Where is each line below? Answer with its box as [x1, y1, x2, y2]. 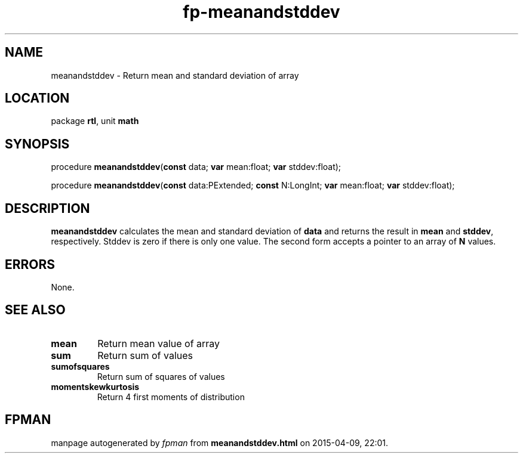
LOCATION [5, 91, 70, 106]
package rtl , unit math [51, 116, 139, 126]
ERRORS [5, 256, 56, 272]
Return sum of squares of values [97, 371, 225, 382]
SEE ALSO [5, 302, 66, 318]
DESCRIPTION [5, 200, 90, 216]
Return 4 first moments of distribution [97, 391, 245, 402]
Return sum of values [97, 349, 193, 361]
